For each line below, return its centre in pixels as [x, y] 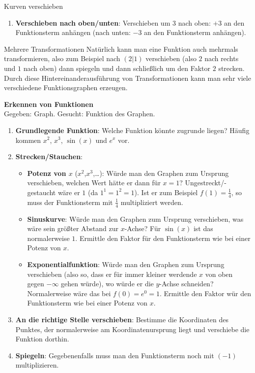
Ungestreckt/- [206, 183]
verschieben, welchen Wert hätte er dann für [94, 183]
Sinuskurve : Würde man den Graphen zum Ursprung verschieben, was [135, 219]
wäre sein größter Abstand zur [73, 228]
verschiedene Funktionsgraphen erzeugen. [66, 87]
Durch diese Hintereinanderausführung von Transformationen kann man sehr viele [127, 78]
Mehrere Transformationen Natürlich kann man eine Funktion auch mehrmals [121, 49]
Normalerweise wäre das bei [69, 293]
